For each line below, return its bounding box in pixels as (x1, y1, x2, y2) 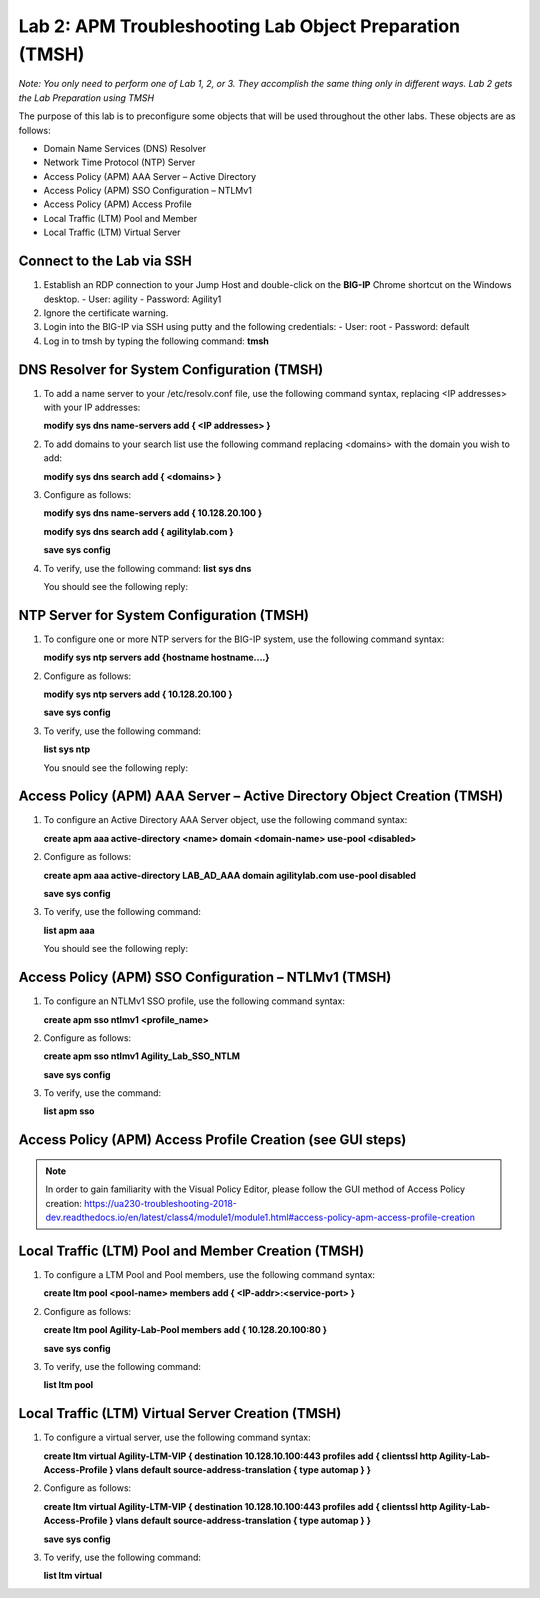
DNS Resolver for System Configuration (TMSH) (18, 361, 324, 378)
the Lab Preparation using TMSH (18, 91, 155, 104)
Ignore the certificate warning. (43, 306, 169, 319)
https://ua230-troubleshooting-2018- (83, 1197, 237, 1209)
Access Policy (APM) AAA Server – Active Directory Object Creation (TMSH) (18, 788, 504, 805)
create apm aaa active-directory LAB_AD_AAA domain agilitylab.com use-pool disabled (43, 869, 417, 881)
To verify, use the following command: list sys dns (43, 562, 252, 574)
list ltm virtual (43, 1570, 103, 1582)
